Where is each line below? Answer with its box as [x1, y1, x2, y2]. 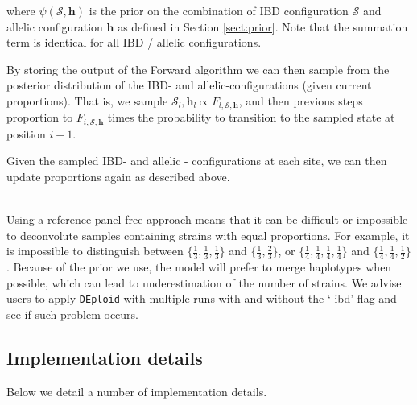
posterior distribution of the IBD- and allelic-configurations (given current [6, 76, 372, 93]
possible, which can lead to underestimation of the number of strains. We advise [6, 274, 402, 291]
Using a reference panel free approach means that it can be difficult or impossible [6, 211, 408, 228]
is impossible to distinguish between [6, 242, 184, 259]
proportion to [6, 109, 73, 126]
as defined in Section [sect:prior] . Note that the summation [118, 18, 408, 35]
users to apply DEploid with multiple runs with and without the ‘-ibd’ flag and [6, 290, 397, 307]
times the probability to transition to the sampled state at [107, 109, 395, 126]
